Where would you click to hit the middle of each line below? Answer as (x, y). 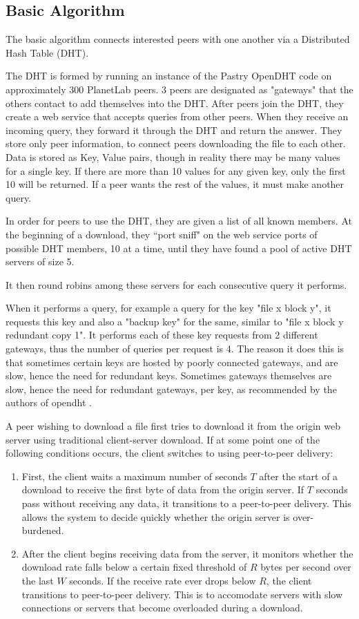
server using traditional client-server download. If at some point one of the (163, 439)
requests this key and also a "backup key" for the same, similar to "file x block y (175, 321)
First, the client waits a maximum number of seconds (134, 476)
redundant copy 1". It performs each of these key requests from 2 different (162, 335)
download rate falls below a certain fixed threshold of (134, 567)
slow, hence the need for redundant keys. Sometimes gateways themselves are (169, 375)
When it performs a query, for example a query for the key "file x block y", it (168, 308)
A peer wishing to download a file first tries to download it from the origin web (173, 426)
